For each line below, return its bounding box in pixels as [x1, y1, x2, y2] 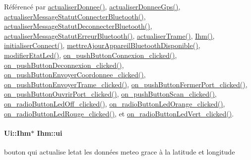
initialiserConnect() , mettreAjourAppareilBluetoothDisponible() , [4, 40, 200, 51]
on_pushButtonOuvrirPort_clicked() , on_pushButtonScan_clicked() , [4, 89, 217, 99]
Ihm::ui [37, 127, 63, 138]
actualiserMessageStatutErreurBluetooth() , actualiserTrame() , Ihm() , [4, 30, 215, 41]
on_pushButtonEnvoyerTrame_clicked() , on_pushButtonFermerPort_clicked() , [4, 79, 248, 89]
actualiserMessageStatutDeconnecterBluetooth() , [4, 21, 152, 31]
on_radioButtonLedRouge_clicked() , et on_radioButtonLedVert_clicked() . [4, 108, 234, 118]
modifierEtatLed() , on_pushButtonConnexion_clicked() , [4, 50, 177, 60]
